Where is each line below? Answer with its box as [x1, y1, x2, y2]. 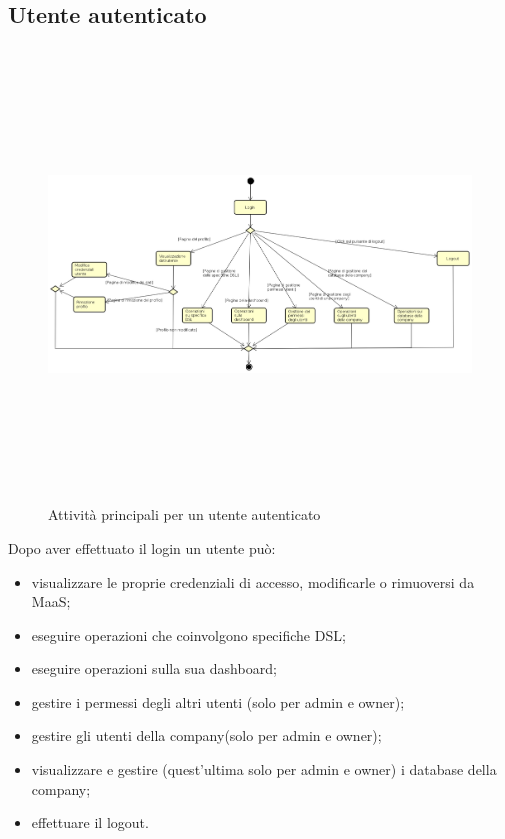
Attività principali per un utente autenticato [48, 504, 321, 525]
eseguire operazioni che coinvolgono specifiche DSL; [31, 624, 346, 645]
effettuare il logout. [31, 812, 149, 833]
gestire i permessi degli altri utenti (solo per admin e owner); [31, 691, 405, 712]
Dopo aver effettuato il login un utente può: [8, 537, 276, 558]
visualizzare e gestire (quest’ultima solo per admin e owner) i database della [31, 759, 497, 780]
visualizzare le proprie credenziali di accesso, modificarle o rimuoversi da [31, 571, 475, 592]
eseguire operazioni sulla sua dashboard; [31, 658, 277, 679]
